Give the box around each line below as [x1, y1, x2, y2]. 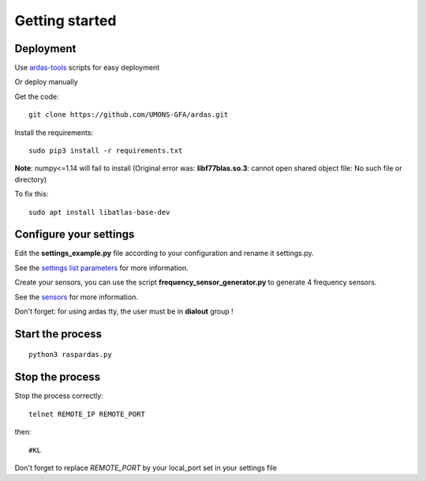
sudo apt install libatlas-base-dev [28, 208, 170, 216]
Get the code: [14, 92, 59, 101]
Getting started [14, 12, 117, 29]
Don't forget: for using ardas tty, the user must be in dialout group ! [14, 306, 234, 316]
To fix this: [14, 190, 49, 199]
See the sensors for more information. [14, 292, 138, 302]
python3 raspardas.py [28, 350, 112, 359]
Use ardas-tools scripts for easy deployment [14, 63, 160, 73]
